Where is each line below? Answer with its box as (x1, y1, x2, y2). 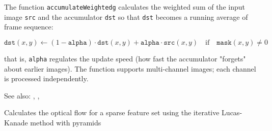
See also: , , (4, 90, 40, 101)
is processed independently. (4, 73, 89, 84)
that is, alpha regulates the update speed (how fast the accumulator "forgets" (4, 53, 246, 63)
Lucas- (222, 107, 242, 118)
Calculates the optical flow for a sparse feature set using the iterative (4, 107, 220, 118)
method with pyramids (30, 117, 101, 127)
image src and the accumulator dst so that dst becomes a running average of (4, 11, 248, 22)
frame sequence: (4, 21, 53, 32)
